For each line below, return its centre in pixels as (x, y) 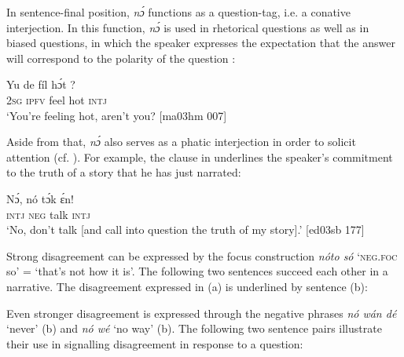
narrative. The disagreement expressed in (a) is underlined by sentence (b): (187, 286)
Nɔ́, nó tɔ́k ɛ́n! (40, 198)
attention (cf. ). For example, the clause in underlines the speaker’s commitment (200, 157)
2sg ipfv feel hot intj (57, 99)
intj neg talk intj (48, 214)
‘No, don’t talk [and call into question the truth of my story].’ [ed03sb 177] (185, 229)
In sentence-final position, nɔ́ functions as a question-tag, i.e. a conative (178, 12)
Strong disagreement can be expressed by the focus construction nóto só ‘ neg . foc (202, 255)
